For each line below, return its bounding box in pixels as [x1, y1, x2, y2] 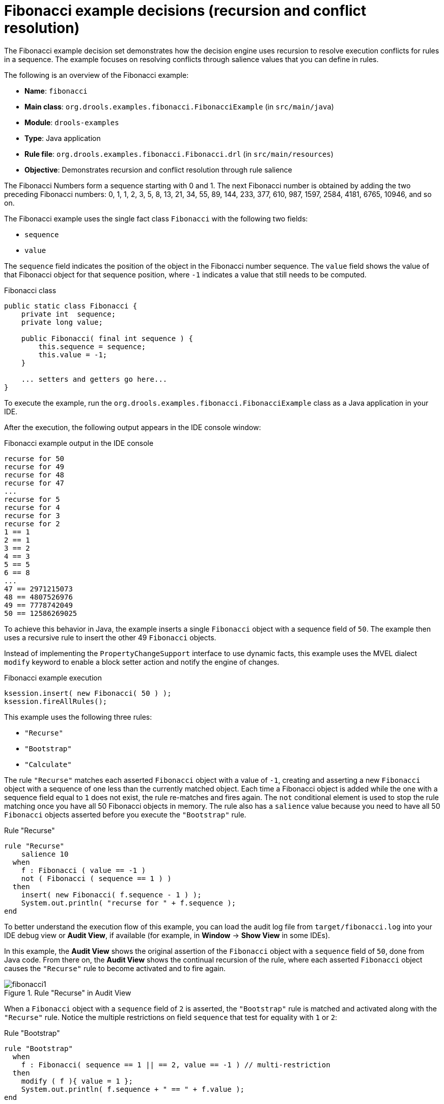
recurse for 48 [4, 470, 65, 479]
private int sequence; [21, 309, 116, 318]
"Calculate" [24, 760, 72, 769]
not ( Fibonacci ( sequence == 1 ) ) [21, 874, 172, 883]
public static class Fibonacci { [4, 301, 137, 310]
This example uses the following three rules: [4, 712, 152, 721]
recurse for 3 [4, 511, 60, 520]
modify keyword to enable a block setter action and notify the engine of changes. [4, 657, 280, 666]
